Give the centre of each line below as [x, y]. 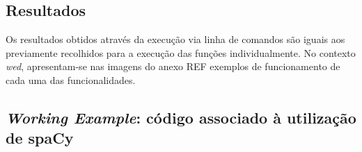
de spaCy [40, 138]
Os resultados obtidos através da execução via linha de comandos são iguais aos [175, 39]
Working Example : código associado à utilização [181, 117]
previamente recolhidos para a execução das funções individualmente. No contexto [181, 52]
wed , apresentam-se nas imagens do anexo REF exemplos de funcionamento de [173, 66]
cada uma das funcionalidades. [71, 79]
